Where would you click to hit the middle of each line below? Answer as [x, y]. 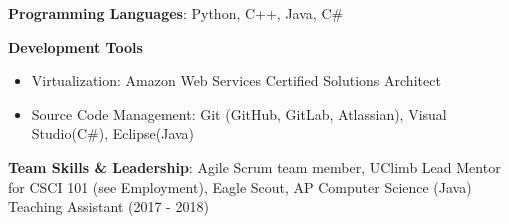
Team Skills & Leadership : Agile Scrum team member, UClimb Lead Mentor [254, 166]
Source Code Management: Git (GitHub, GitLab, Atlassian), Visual [239, 113]
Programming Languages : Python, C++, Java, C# [176, 13]
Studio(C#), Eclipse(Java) [113, 133]
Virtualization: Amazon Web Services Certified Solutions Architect [236, 80]
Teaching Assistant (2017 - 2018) [108, 206]
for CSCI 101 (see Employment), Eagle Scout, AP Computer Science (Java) [240, 186]
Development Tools [75, 46]
